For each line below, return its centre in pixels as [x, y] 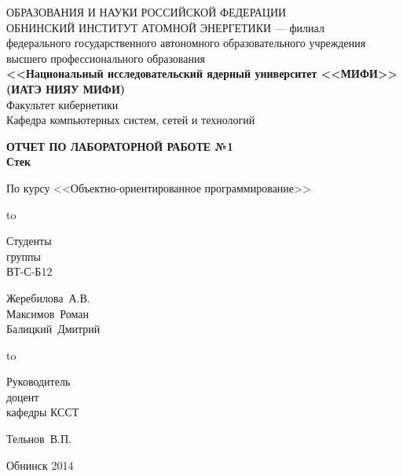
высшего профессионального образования [106, 58]
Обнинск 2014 [40, 465]
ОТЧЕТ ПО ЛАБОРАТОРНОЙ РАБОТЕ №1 [120, 146]
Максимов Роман [48, 313]
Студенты [29, 241]
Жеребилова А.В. [48, 297]
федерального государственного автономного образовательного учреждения [186, 43]
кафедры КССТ [43, 412]
